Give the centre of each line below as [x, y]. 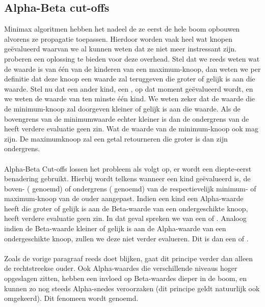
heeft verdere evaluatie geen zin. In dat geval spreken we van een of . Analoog [125, 218]
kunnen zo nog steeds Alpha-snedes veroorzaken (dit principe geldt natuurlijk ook [132, 288]
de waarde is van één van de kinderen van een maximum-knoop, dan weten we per [132, 68]
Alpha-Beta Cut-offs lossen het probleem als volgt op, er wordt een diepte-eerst [128, 168]
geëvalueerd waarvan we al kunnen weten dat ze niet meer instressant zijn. [121, 49]
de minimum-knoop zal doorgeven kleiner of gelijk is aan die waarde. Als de [122, 108]
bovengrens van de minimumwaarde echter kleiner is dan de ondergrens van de [127, 118]
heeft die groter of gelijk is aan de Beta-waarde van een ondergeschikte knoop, [126, 208]
